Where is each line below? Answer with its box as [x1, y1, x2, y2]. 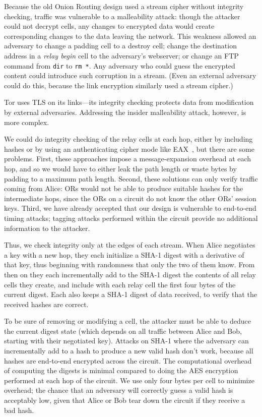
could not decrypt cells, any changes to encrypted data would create [4, 21, 215, 31]
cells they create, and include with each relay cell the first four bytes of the [4, 279, 236, 289]
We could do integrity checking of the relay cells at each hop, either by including [4, 134, 253, 144]
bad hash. [4, 404, 34, 415]
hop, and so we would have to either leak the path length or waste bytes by [4, 163, 237, 173]
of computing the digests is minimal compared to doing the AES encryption [4, 365, 238, 376]
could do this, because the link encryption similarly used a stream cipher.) [4, 80, 233, 90]
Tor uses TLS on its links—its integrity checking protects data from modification [4, 97, 254, 107]
